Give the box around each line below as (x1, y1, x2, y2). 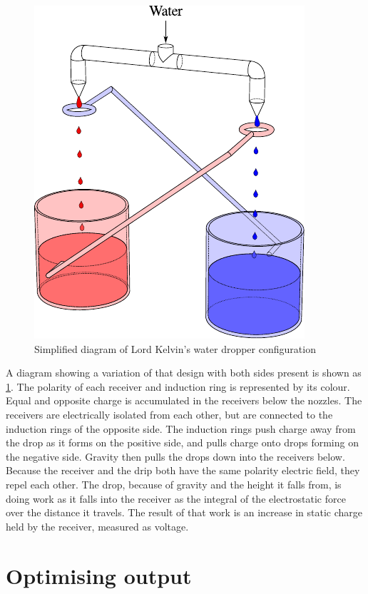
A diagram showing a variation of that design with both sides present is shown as (6, 365, 362, 380)
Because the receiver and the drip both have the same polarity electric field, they (6, 463, 360, 478)
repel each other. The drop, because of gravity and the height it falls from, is (6, 476, 342, 491)
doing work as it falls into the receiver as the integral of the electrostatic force (6, 491, 346, 506)
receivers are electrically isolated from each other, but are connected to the (6, 406, 333, 421)
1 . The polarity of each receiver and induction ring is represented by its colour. (6, 379, 350, 394)
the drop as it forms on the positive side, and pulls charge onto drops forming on (6, 435, 359, 450)
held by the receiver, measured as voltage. (6, 518, 189, 533)
